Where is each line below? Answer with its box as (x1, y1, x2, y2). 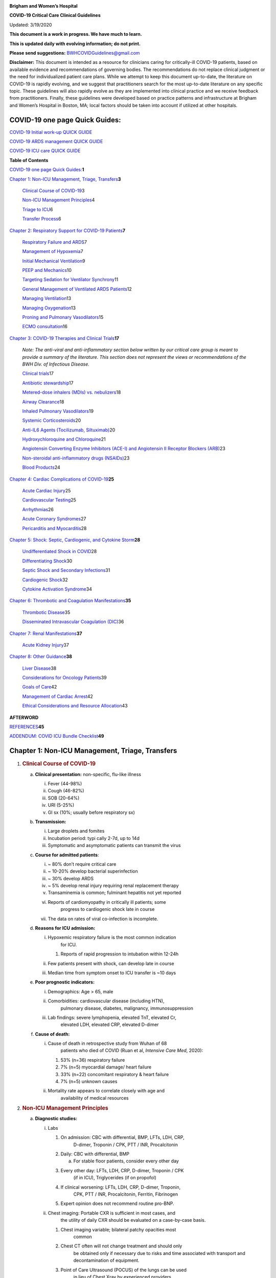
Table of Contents (9, 157, 49, 163)
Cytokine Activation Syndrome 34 (22, 586, 92, 592)
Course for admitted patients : (35, 852, 99, 858)
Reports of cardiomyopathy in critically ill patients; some (48, 899, 166, 905)
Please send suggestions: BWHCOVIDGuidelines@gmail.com (9, 50, 140, 56)
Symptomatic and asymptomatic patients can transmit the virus (48, 842, 181, 849)
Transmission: (35, 818, 66, 825)
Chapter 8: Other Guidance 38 (9, 653, 73, 659)
